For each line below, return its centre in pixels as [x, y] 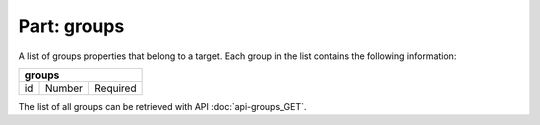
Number [64, 88]
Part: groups [71, 26]
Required [115, 88]
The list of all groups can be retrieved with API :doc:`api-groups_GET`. [162, 106]
